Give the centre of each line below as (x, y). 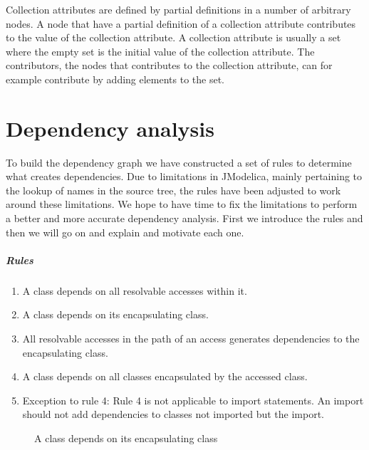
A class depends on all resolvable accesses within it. (135, 290)
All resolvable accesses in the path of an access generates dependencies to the (191, 338)
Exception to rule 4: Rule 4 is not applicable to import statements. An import (193, 400)
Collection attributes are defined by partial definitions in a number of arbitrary (178, 9)
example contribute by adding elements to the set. (115, 79)
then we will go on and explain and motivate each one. (125, 232)
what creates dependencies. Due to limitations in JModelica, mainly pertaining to (184, 176)
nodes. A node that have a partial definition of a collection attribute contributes (181, 23)
